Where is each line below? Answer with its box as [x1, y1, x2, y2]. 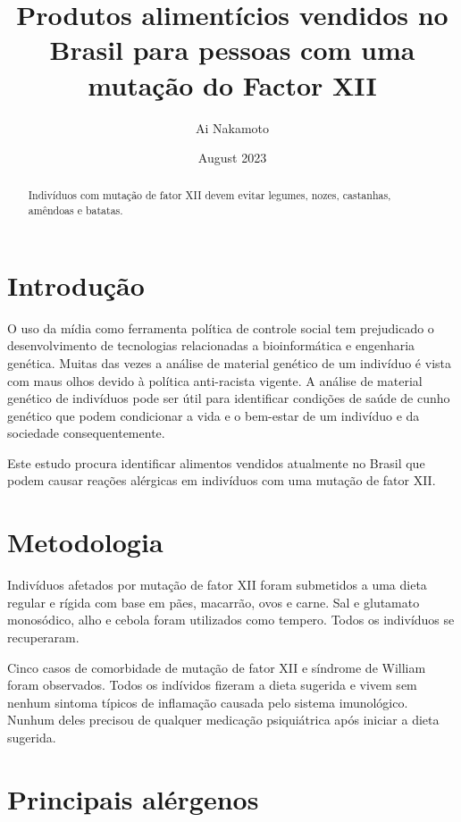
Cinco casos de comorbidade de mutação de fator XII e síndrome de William [7, 658, 426, 676]
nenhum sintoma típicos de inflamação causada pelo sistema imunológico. [7, 692, 408, 711]
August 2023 [197, 148, 267, 167]
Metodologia [7, 524, 163, 560]
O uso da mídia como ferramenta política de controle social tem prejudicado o [7, 318, 434, 337]
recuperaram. [7, 627, 80, 646]
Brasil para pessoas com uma [49, 31, 415, 68]
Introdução [7, 266, 145, 303]
